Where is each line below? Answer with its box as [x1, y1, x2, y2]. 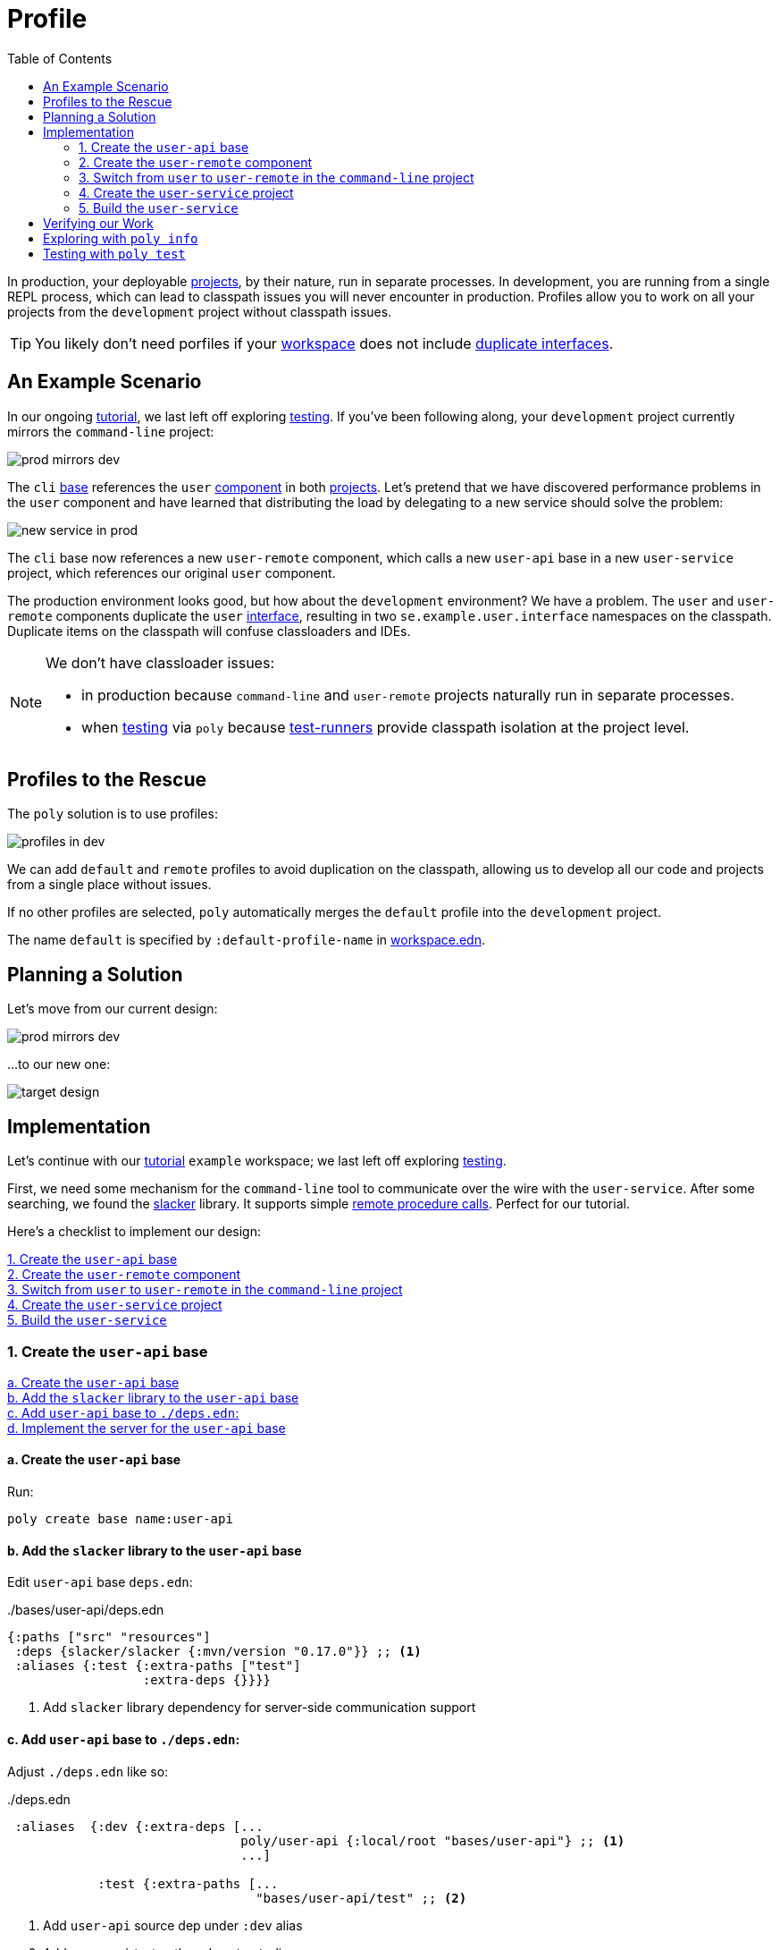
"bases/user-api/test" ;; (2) [256, 1890, 467, 1905]
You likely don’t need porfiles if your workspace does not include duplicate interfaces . [35, 334, 614, 352]
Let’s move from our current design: [7, 1001, 218, 1017]
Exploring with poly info [43, 230, 198, 246]
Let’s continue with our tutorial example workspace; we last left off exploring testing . [7, 1153, 507, 1169]
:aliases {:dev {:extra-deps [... [14, 1819, 264, 1834]
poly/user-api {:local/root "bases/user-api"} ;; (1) [240, 1833, 625, 1848]
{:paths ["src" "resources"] [7, 1630, 211, 1645]
